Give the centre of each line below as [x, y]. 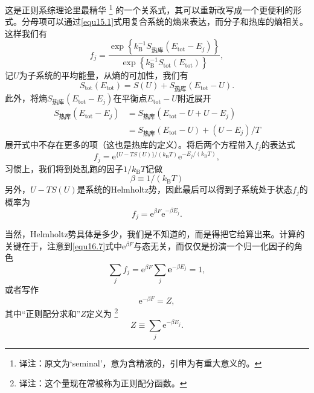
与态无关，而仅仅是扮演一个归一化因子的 [213, 245]
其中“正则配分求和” [43, 313]
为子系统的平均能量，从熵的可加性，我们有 [104, 75]
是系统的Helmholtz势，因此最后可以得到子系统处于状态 [185, 189]
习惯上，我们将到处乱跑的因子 [64, 168]
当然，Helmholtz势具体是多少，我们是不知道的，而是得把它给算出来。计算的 [155, 234]
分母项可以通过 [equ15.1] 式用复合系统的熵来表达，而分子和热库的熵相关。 [165, 21]
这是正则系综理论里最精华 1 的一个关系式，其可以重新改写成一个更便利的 [149, 9]
